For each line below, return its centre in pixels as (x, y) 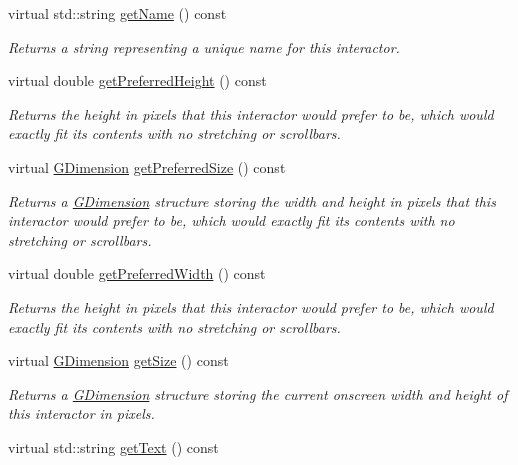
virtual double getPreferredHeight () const (137, 80)
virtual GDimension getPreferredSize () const (147, 166)
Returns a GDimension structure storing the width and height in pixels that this (252, 200)
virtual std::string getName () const (117, 13)
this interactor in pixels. (81, 413)
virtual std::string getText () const (113, 446)
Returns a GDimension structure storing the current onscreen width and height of (258, 393)
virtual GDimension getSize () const (118, 360)
